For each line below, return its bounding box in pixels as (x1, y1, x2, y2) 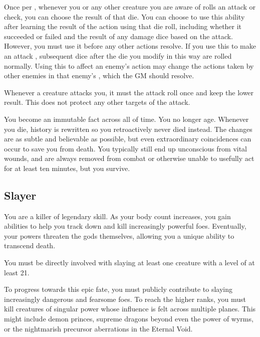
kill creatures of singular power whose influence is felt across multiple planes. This (4, 303, 256, 314)
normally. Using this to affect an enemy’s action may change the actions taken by (4, 60, 254, 71)
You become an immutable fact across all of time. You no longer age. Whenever (4, 113, 249, 124)
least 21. (4, 267, 30, 277)
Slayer (4, 187, 37, 203)
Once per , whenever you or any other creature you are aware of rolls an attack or (4, 2, 256, 12)
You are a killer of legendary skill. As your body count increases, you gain (4, 211, 231, 221)
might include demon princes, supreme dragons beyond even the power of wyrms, (4, 313, 253, 324)
